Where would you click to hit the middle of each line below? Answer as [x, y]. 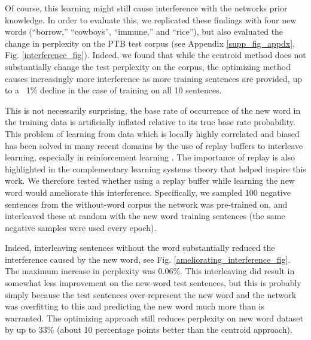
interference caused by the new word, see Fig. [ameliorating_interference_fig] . [148, 259]
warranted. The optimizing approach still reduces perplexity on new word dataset [154, 318]
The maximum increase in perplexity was [80, 271]
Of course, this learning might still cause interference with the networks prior [146, 8]
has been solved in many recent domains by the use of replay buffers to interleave [154, 145]
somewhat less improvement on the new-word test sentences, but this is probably [153, 283]
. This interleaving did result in [237, 271]
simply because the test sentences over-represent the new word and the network [151, 294]
